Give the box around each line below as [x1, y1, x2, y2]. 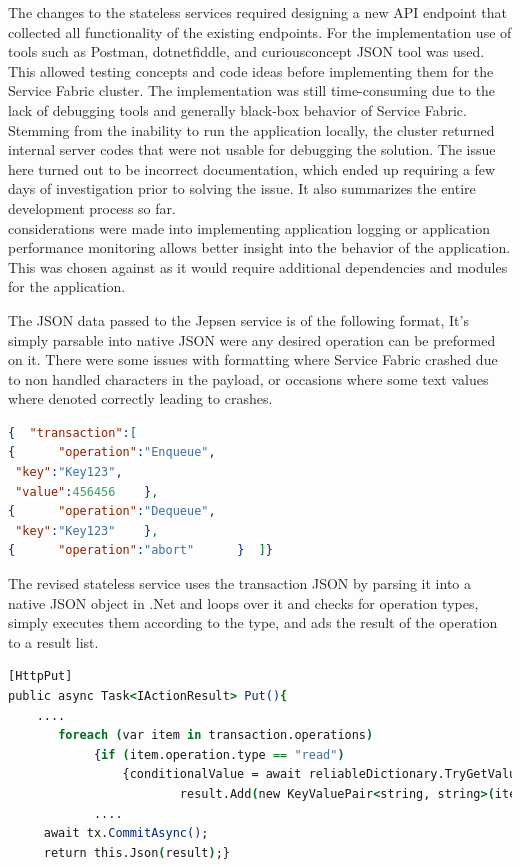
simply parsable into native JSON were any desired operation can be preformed [8, 329, 496, 350]
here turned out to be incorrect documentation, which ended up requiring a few [8, 158, 496, 179]
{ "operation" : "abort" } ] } [8, 543, 273, 558]
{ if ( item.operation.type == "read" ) [93, 747, 345, 762]
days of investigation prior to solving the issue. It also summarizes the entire [8, 178, 476, 199]
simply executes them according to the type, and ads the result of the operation [8, 612, 498, 633]
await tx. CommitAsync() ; [43, 826, 209, 841]
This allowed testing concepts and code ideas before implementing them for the [8, 60, 494, 81]
